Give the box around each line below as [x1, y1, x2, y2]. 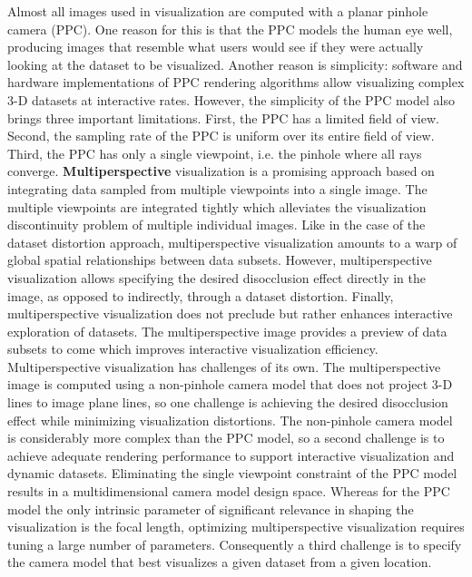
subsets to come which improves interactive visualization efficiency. [7, 339, 379, 358]
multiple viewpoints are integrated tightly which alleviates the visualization [7, 197, 427, 216]
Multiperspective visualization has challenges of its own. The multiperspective [7, 357, 441, 376]
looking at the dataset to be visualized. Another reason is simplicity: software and [7, 54, 463, 73]
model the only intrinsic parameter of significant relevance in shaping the [7, 499, 414, 518]
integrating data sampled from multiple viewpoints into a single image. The [7, 179, 428, 198]
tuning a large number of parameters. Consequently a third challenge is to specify [7, 534, 462, 553]
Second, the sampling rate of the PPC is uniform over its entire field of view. [7, 126, 435, 145]
